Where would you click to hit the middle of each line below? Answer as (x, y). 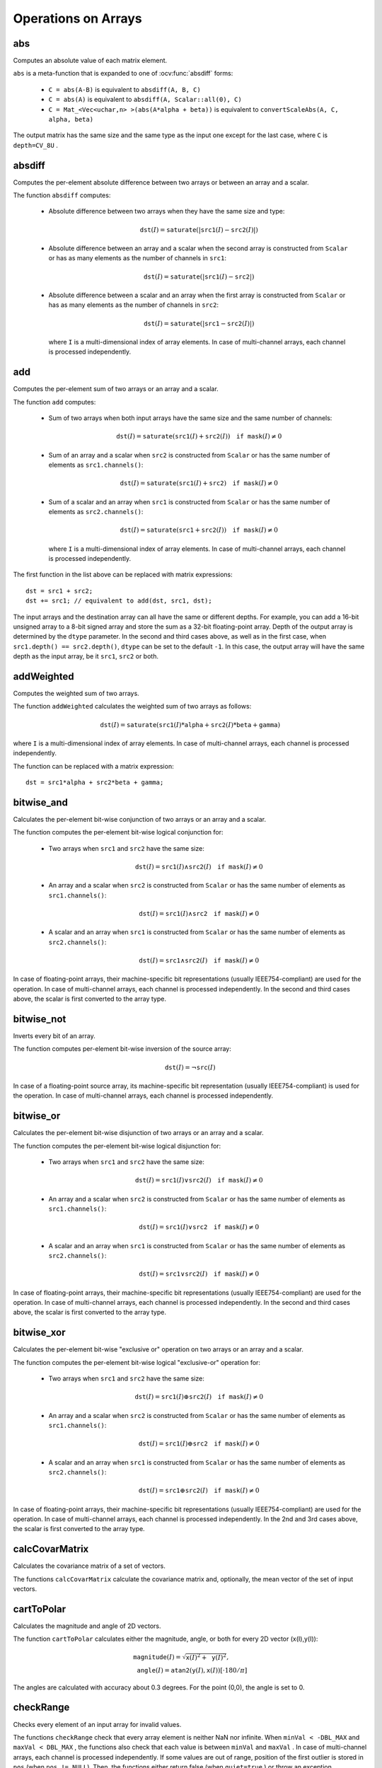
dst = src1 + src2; (59, 591)
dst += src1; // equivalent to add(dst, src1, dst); (119, 601)
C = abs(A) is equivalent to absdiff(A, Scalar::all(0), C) (145, 100)
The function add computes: (54, 402)
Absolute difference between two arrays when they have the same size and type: (167, 211)
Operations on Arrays (78, 18)
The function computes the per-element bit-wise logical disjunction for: (117, 1146)
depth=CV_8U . (35, 145)
